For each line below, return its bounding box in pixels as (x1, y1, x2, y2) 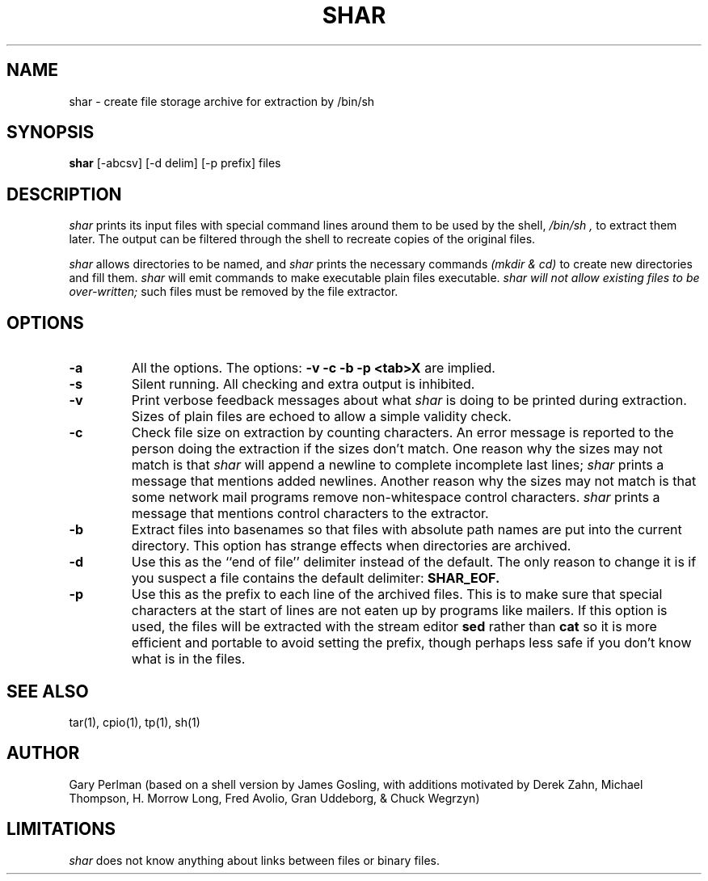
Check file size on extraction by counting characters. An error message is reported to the (131, 424, 674, 441)
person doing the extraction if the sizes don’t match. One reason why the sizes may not (131, 440, 663, 457)
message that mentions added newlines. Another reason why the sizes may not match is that (131, 473, 697, 490)
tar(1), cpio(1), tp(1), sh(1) (69, 714, 200, 729)
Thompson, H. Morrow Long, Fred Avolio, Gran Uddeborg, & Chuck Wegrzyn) (69, 790, 480, 805)
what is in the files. (131, 651, 246, 668)
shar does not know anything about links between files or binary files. (69, 853, 440, 867)
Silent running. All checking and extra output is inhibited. (131, 376, 475, 393)
